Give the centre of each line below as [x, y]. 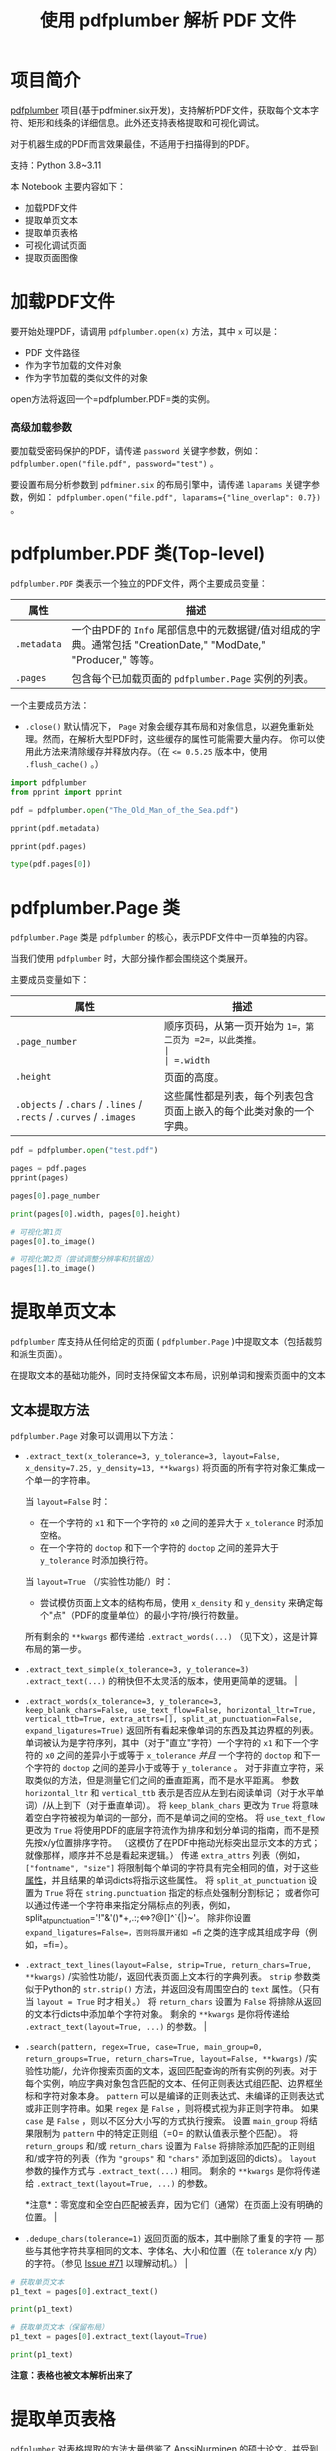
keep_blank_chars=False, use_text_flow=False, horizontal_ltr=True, [170, 1710]
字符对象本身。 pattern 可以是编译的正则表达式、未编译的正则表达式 [183, 2095]
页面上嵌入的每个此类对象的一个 [239, 1111]
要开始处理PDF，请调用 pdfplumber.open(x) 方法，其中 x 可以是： [145, 331]
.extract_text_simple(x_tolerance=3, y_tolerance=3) [137, 1669]
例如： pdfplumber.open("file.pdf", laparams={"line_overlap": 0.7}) [174, 497]
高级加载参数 [41, 427]
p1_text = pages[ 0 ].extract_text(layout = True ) [109, 2337]
